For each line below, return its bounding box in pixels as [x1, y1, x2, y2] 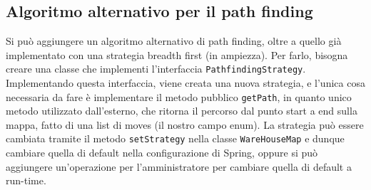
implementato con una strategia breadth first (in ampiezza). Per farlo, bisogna [6, 47, 348, 62]
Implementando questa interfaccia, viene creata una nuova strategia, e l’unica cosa [6, 75, 365, 90]
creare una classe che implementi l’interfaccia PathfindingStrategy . [6, 61, 306, 76]
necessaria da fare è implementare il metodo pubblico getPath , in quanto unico [6, 89, 352, 104]
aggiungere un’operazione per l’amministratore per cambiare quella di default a [6, 159, 352, 174]
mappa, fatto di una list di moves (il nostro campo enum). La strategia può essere [6, 117, 364, 132]
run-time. [6, 173, 46, 188]
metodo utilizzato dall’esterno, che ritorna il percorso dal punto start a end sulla [6, 103, 357, 118]
